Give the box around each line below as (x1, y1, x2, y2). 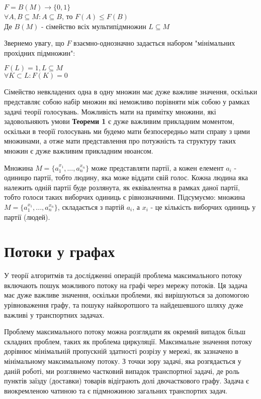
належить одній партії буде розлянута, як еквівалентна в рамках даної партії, (4, 182, 240, 192)
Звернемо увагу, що (4, 38, 64, 48)
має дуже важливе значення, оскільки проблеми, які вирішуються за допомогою (4, 290, 249, 300)
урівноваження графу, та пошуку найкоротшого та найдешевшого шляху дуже (4, 300, 243, 310)
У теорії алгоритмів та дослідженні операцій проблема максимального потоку (4, 270, 242, 281)
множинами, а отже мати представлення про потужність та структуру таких (4, 136, 236, 146)
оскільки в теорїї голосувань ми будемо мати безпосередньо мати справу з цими (4, 125, 250, 136)
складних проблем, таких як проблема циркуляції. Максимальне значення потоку (4, 336, 252, 346)
